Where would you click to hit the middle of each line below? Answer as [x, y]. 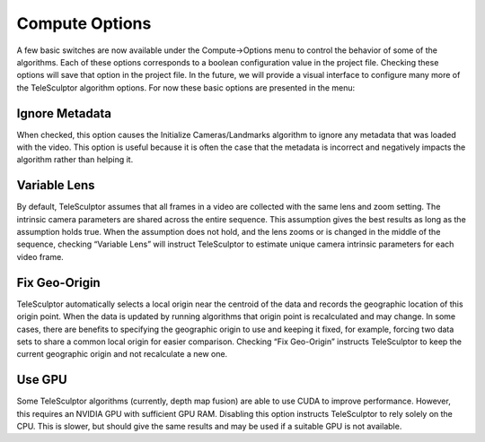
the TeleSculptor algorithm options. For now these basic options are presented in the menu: [186, 87]
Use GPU [42, 380]
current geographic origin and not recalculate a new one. [122, 354]
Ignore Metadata [64, 113]
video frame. [40, 256]
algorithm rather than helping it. [75, 160]
